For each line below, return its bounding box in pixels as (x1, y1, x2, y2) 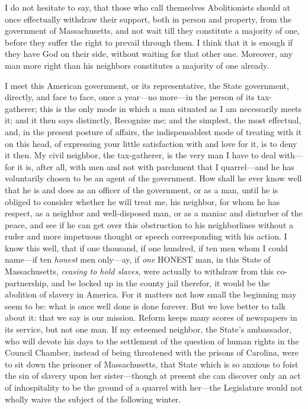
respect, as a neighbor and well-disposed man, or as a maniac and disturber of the (5, 207, 303, 219)
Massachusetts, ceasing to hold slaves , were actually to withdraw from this (5, 265, 274, 277)
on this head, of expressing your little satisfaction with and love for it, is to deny (5, 137, 297, 149)
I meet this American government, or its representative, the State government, (5, 79, 289, 91)
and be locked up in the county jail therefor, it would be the (51, 276, 270, 289)
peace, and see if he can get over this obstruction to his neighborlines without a (5, 218, 293, 231)
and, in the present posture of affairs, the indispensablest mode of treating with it (5, 125, 302, 138)
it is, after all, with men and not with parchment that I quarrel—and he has (17, 160, 294, 172)
